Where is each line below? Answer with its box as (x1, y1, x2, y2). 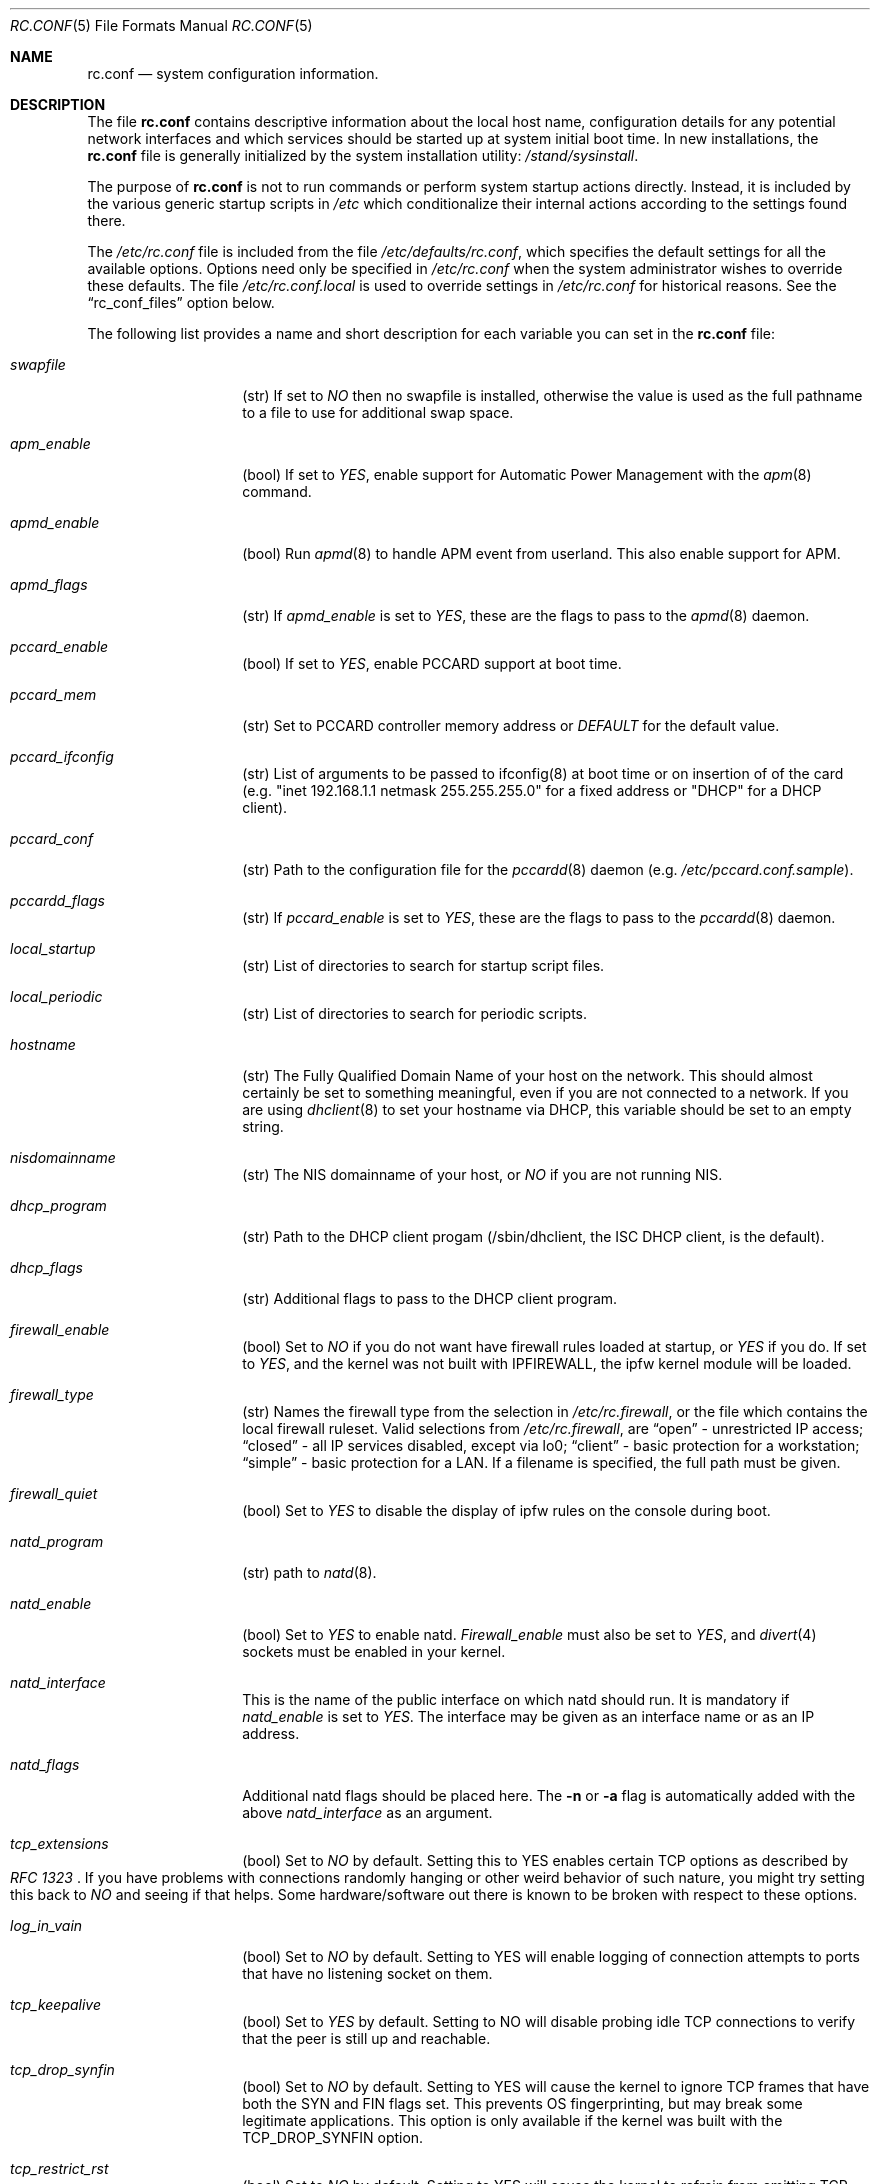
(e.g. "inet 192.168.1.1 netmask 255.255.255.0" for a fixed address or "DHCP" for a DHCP (242, 782, 822, 799)
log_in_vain (10, 1917, 83, 1934)
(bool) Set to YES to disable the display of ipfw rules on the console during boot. (242, 1502, 771, 1519)
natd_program (10, 1533, 104, 1550)
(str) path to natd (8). (242, 1564, 377, 1581)
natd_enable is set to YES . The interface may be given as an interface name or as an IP (242, 1708, 815, 1725)
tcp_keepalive (10, 1996, 102, 2013)
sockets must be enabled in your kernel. (242, 1643, 506, 1660)
